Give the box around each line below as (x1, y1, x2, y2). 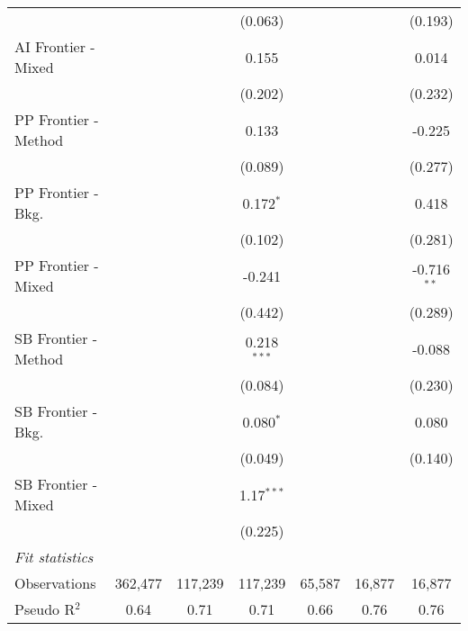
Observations (14, 572, 96, 593)
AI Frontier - (14, 36, 95, 57)
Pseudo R (14, 599, 76, 619)
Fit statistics (14, 546, 94, 567)
